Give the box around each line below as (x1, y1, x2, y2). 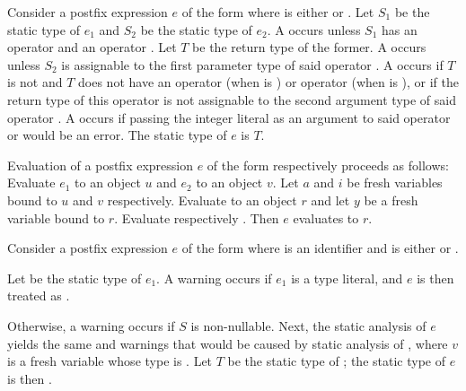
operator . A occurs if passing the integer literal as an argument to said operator (7, 108, 451, 126)
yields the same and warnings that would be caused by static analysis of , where (7, 334, 448, 352)
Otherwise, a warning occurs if (7, 316, 175, 335)
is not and (7, 73, 63, 91)
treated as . (7, 286, 70, 305)
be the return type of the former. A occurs (192, 38, 426, 56)
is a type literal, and (291, 268, 403, 287)
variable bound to (7, 208, 105, 227)
